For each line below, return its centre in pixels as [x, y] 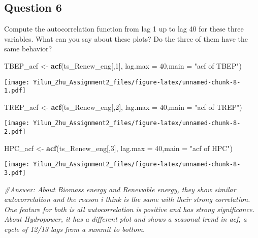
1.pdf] [15, 91]
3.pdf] [15, 173]
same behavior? [28, 49]
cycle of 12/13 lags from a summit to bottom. [75, 229]
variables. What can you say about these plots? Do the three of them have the [126, 38]
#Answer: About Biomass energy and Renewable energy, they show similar [120, 189]
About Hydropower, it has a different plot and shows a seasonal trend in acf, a [125, 219]
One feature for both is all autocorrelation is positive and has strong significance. [129, 209]
